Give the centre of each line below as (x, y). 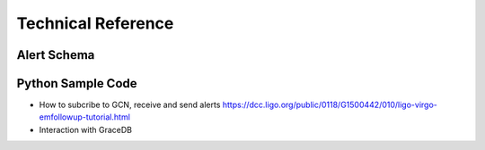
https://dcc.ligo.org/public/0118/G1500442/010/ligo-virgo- (330, 105)
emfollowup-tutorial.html (84, 117)
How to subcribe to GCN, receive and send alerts (130, 105)
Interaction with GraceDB (85, 129)
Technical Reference (95, 23)
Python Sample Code (77, 83)
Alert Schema (56, 55)
